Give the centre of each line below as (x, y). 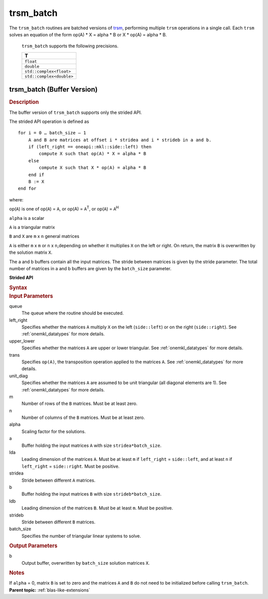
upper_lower (22, 341)
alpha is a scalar (27, 218)
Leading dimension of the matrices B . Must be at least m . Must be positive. (97, 508)
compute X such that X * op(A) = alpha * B (93, 168)
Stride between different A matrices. (59, 480)
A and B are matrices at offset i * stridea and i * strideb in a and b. (120, 140)
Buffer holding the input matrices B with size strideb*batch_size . (92, 494)
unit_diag (19, 376)
